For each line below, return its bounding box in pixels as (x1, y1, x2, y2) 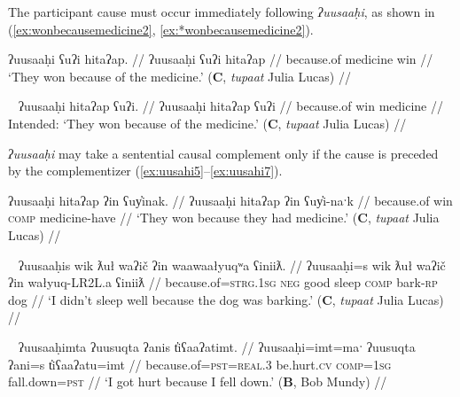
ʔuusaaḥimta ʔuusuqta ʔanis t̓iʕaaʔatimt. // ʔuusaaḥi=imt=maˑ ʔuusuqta (18, 337, 416, 355)
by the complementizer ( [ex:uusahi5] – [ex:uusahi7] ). (8, 161, 283, 180)
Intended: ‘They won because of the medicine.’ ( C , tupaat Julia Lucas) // (8, 113, 407, 132)
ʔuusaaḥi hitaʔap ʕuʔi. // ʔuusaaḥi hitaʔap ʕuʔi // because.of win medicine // (18, 97, 443, 115)
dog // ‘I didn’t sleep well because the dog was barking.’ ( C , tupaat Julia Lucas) (8, 290, 444, 308)
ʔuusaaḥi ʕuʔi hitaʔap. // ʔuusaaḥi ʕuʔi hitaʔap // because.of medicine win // (8, 50, 433, 68)
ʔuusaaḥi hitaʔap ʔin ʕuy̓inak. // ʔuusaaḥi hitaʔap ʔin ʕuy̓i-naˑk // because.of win (8, 191, 453, 209)
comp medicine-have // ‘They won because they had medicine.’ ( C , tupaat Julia (8, 208, 440, 227)
